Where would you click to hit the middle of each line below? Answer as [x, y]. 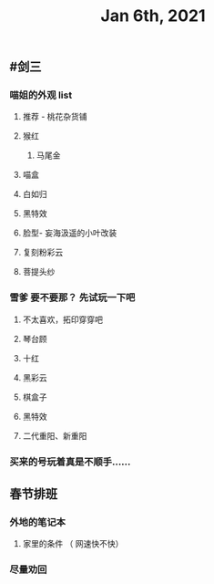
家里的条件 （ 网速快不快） [73, 544]
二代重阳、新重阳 [55, 435]
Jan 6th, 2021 [153, 16]
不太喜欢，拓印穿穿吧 [62, 319]
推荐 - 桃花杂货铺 [55, 117]
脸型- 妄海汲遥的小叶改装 [70, 233]
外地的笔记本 [38, 523]
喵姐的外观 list [41, 95]
